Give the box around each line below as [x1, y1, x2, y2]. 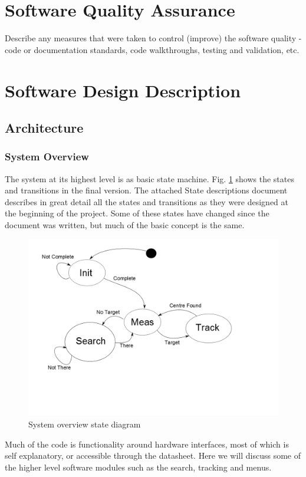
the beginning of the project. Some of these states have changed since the [5, 207, 269, 219]
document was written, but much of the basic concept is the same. [5, 219, 245, 231]
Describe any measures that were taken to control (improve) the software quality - [5, 32, 302, 44]
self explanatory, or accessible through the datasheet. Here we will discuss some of [5, 449, 301, 462]
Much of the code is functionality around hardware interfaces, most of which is [5, 437, 289, 450]
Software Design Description [5, 78, 241, 102]
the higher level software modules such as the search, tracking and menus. [5, 460, 272, 473]
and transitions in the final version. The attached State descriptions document [5, 184, 288, 196]
